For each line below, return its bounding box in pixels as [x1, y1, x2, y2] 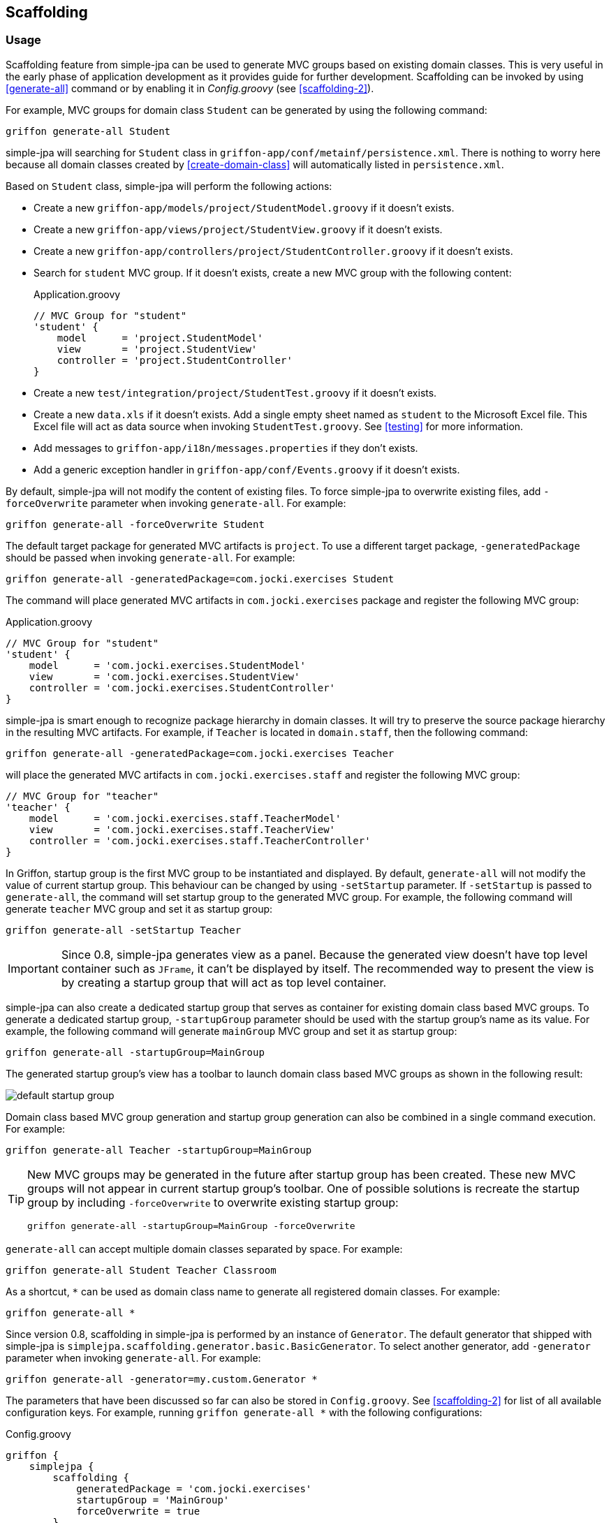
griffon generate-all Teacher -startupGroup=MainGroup [6, 1144, 312, 1156]
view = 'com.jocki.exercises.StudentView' [29, 670, 300, 682]
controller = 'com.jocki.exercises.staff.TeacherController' [29, 834, 371, 846]
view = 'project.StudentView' [57, 343, 258, 355]
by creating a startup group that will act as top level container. [61, 975, 387, 989]
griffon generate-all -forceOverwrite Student [6, 518, 265, 530]
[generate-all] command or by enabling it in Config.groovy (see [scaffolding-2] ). [6, 82, 374, 94]
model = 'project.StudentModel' [57, 332, 263, 344]
